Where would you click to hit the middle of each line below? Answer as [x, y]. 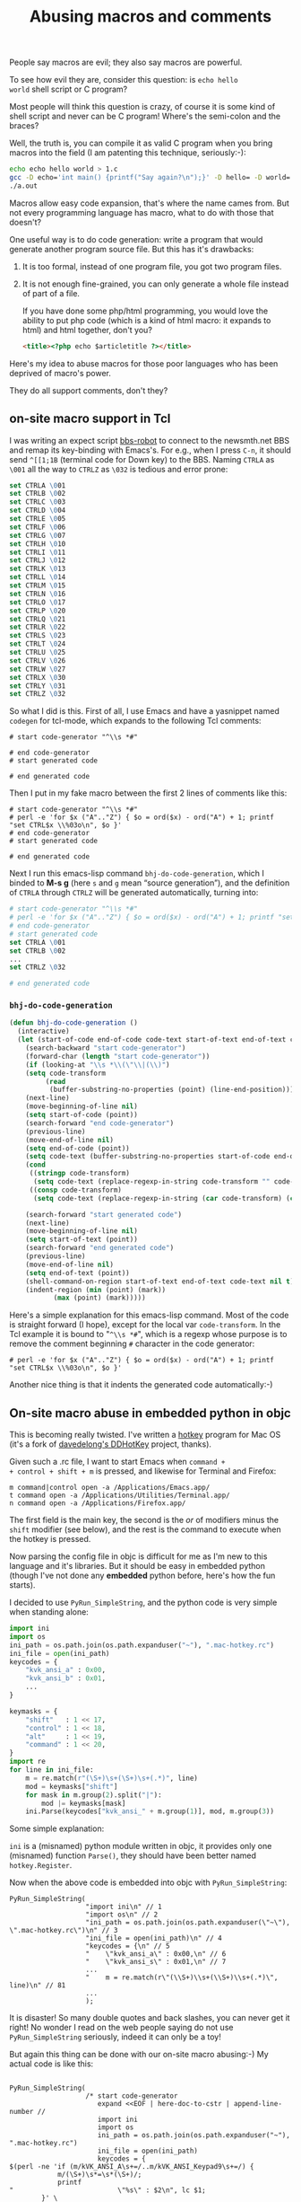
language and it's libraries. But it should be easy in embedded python [138, 1566]
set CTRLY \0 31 [38, 686]
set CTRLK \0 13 [38, 569]
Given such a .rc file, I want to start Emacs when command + [117, 1462]
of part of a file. [51, 293]
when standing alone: [49, 1612]
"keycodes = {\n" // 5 [128, 1946]
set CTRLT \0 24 [38, 644]
